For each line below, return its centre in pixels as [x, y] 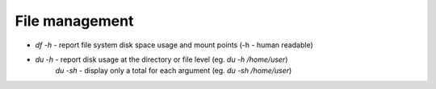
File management [74, 21]
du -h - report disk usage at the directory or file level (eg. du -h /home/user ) [161, 59]
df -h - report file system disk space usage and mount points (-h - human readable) [174, 45]
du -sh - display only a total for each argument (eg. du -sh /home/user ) [174, 71]
